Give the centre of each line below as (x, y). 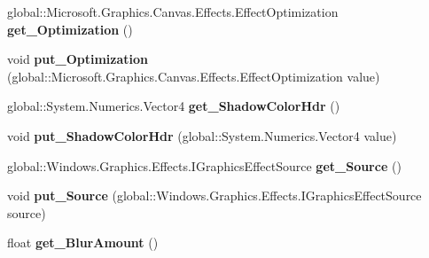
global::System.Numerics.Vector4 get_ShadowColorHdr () (174, 106)
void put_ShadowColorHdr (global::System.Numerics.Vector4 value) (202, 135)
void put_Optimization (78, 59)
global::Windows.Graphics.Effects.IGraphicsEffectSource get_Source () (204, 165)
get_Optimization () (70, 29)
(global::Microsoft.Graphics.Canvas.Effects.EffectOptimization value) (194, 76)
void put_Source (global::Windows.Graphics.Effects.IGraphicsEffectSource (214, 195)
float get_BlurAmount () (83, 242)
